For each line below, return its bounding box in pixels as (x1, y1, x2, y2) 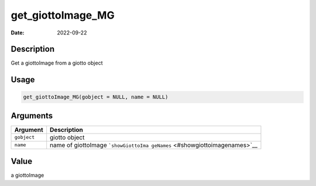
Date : (11, 29, 25, 36)
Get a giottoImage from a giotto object (11, 59, 103, 66)
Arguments (11, 111, 53, 121)
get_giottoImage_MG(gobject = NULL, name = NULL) (23, 94, 169, 100)
